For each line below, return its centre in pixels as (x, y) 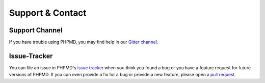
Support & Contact (48, 13)
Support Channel (36, 30)
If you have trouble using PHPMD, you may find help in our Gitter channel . (83, 42)
